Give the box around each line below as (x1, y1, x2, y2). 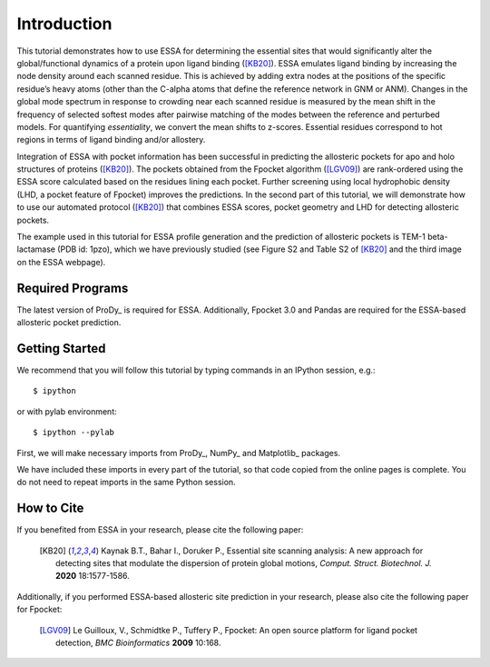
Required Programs (16, 280, 129, 295)
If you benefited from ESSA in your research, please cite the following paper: (16, 524, 304, 535)
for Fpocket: (16, 604, 63, 615)
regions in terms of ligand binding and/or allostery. (16, 134, 206, 145)
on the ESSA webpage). (16, 256, 106, 267)
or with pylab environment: (16, 405, 117, 417)
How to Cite (16, 501, 84, 516)
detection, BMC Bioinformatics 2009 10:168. (55, 637, 221, 648)
